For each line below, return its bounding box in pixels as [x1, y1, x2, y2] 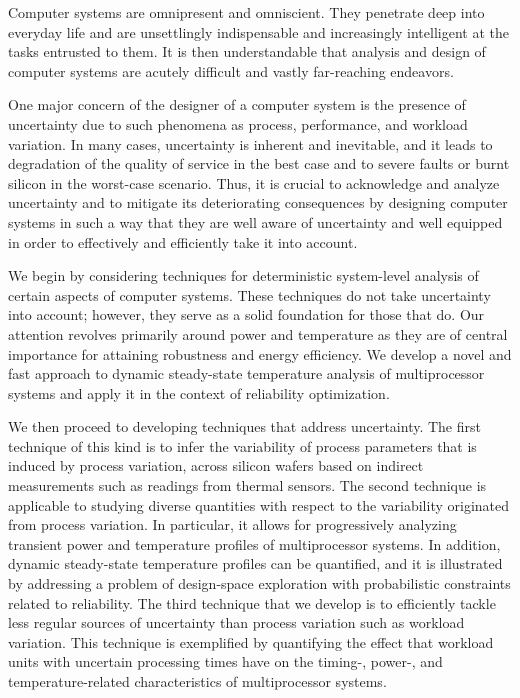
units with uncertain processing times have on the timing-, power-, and [8, 651, 443, 672]
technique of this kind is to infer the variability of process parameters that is [8, 435, 477, 456]
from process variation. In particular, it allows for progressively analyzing [8, 514, 457, 535]
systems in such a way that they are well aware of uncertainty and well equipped [8, 211, 503, 232]
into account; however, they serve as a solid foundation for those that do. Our [8, 304, 485, 325]
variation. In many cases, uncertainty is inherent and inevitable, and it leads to [8, 133, 493, 154]
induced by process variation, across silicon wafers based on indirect [8, 455, 424, 476]
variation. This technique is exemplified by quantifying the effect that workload [8, 631, 494, 652]
